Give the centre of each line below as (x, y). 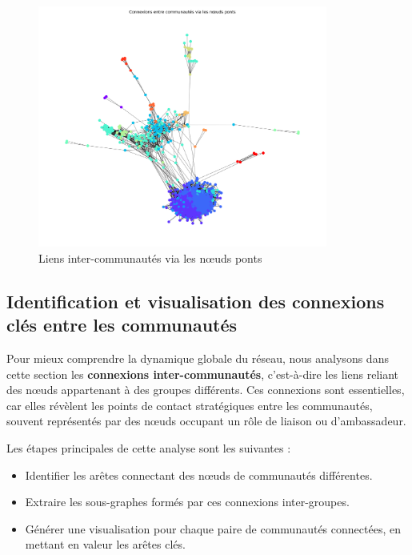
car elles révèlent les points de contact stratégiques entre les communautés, (190, 405)
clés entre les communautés (122, 325)
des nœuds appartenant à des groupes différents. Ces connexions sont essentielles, (206, 390)
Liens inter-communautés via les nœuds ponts (150, 257)
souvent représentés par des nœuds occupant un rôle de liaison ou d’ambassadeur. (206, 421)
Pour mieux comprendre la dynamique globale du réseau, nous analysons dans (198, 358)
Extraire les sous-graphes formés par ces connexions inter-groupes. (187, 502)
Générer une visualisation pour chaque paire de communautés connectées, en (213, 528)
